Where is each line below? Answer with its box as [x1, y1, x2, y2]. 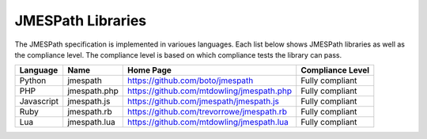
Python [19, 75, 47, 86]
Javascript [19, 96, 59, 107]
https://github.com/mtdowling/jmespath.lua [127, 117, 289, 128]
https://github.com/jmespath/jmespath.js [127, 96, 280, 107]
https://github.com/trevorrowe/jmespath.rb [127, 107, 288, 118]
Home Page [127, 65, 172, 76]
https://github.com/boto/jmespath [127, 75, 254, 86]
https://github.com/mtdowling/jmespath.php [127, 85, 293, 96]
